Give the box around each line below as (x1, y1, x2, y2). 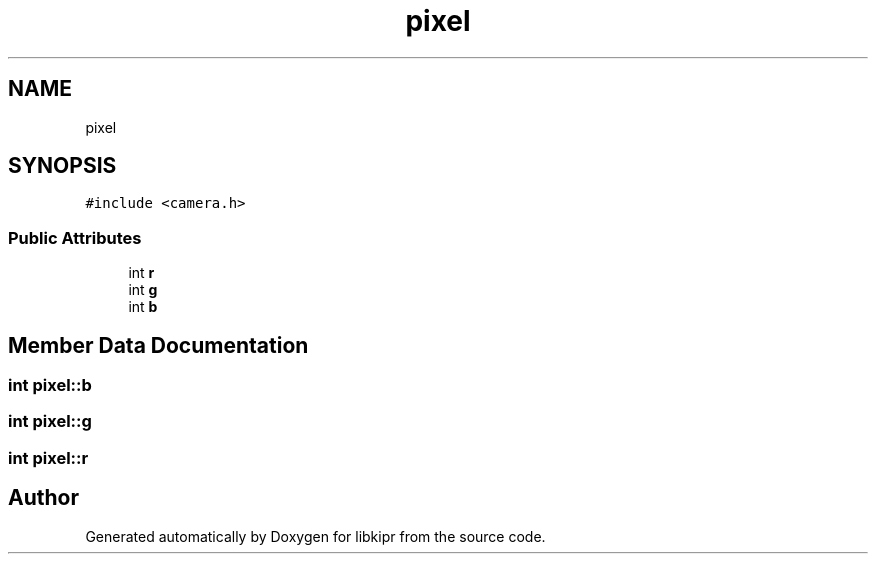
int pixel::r (8, 447, 89, 468)
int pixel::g (8, 411, 92, 432)
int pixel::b (8, 375, 92, 396)
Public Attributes (8, 227, 142, 248)
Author (8, 485, 79, 511)
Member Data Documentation (8, 332, 309, 358)
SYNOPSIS (8, 153, 117, 179)
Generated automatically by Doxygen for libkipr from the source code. (85, 527, 546, 545)
